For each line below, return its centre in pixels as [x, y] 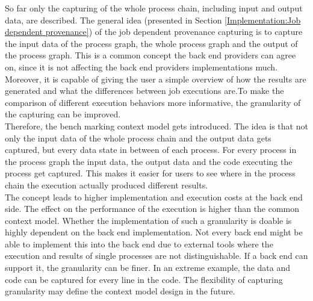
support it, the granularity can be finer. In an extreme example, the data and [147, 268]
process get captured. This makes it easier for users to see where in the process [150, 173]
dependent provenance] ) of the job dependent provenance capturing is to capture [154, 32]
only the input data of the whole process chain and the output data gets [138, 138]
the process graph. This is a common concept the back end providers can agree [150, 55]
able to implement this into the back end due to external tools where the [139, 244]
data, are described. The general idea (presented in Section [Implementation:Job [153, 20]
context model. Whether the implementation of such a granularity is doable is [148, 220]
